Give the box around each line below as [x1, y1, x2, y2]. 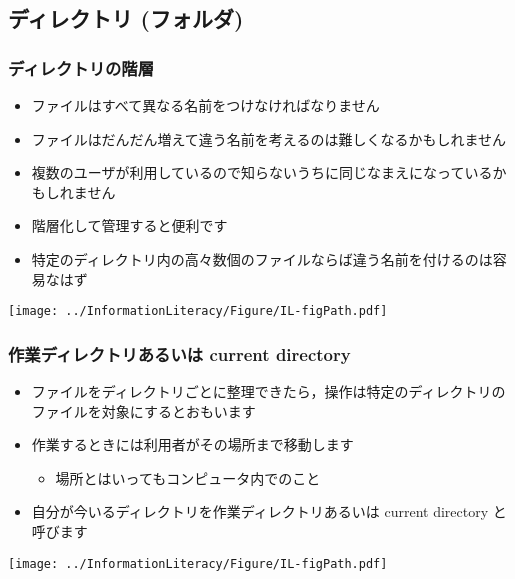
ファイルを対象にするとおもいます [31, 400, 256, 421]
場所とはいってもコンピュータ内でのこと [55, 467, 321, 488]
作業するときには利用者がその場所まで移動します [31, 434, 354, 455]
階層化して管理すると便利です [31, 215, 228, 236]
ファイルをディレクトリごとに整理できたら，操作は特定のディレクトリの [31, 381, 506, 402]
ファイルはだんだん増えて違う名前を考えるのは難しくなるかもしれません [31, 128, 506, 149]
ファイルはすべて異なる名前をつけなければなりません [31, 95, 380, 115]
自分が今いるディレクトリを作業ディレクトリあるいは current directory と [31, 501, 507, 522]
